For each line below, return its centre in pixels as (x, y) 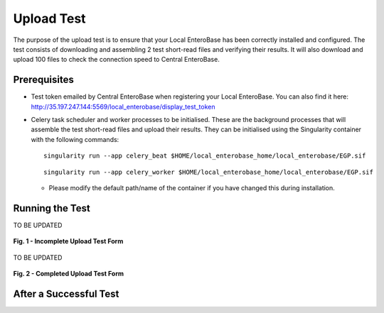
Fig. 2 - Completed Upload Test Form (69, 274)
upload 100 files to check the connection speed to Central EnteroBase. (116, 60)
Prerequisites (43, 80)
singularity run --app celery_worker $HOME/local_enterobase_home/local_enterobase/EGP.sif (208, 172)
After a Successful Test (66, 293)
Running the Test (52, 208)
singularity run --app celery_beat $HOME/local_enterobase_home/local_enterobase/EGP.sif (205, 156)
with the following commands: (75, 139)
